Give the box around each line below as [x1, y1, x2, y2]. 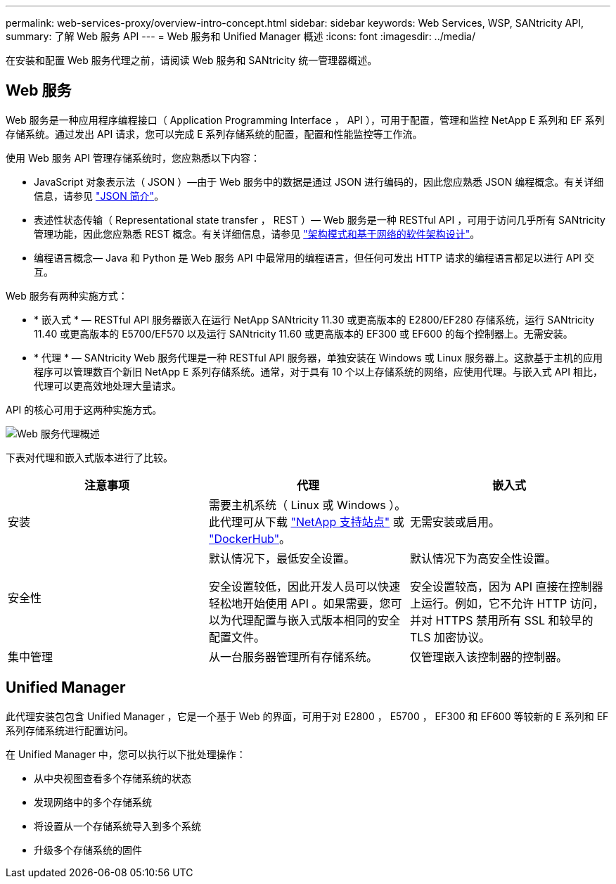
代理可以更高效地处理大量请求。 [34, 379, 181, 392]
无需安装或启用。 [409, 514, 500, 529]
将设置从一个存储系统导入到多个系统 [34, 819, 201, 832]
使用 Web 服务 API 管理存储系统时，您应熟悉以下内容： [6, 151, 260, 164]
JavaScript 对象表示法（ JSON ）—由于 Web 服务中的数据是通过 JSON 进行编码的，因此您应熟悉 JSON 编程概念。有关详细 [34, 175, 604, 188]
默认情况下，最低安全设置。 [208, 551, 355, 565]
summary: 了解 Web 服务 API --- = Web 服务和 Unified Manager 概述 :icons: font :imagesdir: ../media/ [6, 30, 476, 42]
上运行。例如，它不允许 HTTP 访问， [409, 596, 604, 610]
